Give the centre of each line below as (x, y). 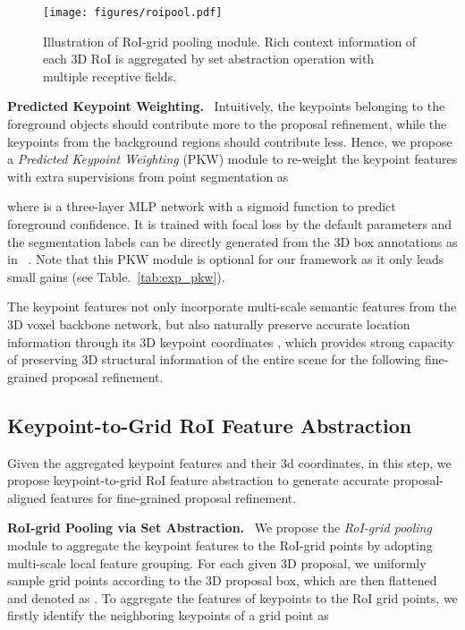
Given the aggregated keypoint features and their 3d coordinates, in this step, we (229, 462)
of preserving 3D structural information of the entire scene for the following (214, 359)
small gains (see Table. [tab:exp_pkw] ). (116, 276)
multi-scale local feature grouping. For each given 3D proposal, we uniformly (217, 562)
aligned (27, 497)
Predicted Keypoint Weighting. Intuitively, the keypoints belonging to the (226, 106)
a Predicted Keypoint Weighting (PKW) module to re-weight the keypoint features (232, 159)
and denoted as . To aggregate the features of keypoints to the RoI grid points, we (232, 597)
